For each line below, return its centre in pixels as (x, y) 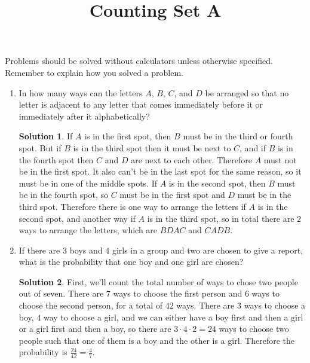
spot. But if (40, 147)
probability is (43, 352)
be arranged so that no (247, 92)
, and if (253, 147)
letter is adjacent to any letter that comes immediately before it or (141, 104)
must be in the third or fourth (238, 136)
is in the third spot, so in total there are (221, 218)
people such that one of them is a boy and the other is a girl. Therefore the (156, 340)
